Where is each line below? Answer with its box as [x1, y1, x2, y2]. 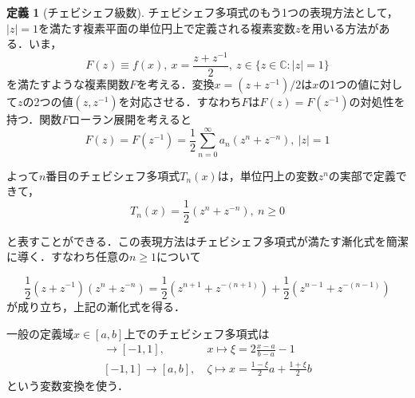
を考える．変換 [136, 75, 215, 92]
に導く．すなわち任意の [6, 248, 129, 265]
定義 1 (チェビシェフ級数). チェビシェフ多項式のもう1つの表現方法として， [6, 4, 398, 20]
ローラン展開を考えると [69, 110, 192, 127]
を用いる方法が [300, 19, 379, 36]
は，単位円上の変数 [217, 167, 318, 183]
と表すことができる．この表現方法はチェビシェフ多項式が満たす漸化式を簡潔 [6, 232, 409, 249]
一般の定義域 [6, 325, 73, 341]
